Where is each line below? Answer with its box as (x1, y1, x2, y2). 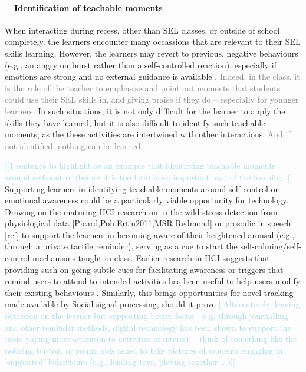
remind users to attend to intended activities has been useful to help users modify (5, 275, 301, 287)
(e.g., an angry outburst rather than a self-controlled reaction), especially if (5, 58, 277, 71)
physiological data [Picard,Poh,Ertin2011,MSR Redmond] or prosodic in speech (5, 217, 291, 229)
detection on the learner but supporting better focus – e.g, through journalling (5, 310, 288, 322)
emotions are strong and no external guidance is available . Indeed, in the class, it (5, 70, 300, 83)
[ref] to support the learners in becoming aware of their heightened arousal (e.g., (5, 228, 295, 241)
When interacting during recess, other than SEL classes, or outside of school (5, 24, 280, 36)
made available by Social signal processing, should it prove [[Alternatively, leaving (5, 298, 300, 310)
